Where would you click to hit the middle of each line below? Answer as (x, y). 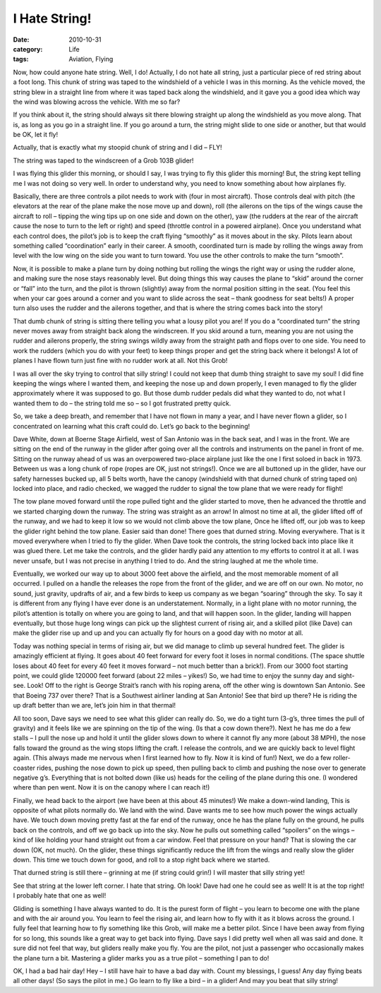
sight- (346, 675)
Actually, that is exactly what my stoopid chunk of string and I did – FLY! (117, 148)
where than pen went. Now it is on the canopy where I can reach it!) (111, 787)
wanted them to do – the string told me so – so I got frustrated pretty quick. (122, 403)
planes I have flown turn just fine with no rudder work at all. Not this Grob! (120, 361)
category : (28, 49)
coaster (24, 768)
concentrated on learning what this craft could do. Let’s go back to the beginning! (132, 426)
